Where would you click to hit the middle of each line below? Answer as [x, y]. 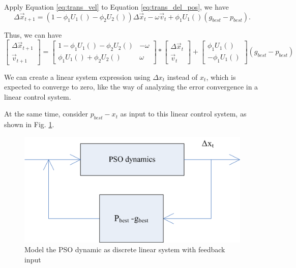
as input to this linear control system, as [183, 114]
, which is [221, 77]
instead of [182, 77]
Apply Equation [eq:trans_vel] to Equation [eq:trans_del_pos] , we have [116, 7]
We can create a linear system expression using [77, 77]
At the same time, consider [46, 114]
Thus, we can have [33, 34]
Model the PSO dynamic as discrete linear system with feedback [125, 249]
